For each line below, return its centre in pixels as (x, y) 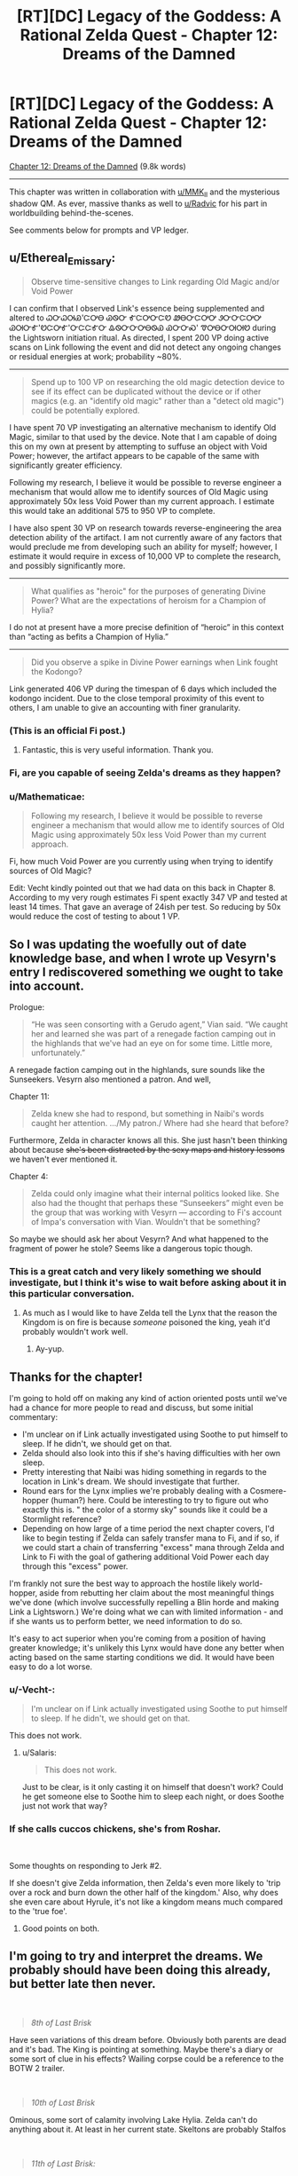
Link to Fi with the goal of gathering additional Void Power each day (145, 1557)
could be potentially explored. (85, 410)
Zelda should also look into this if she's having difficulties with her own (151, 1454)
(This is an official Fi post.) (67, 730)
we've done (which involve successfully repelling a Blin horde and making (144, 1603)
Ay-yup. (50, 1349)
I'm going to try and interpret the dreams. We (136, 1956)
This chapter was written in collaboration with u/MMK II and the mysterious (145, 193)
